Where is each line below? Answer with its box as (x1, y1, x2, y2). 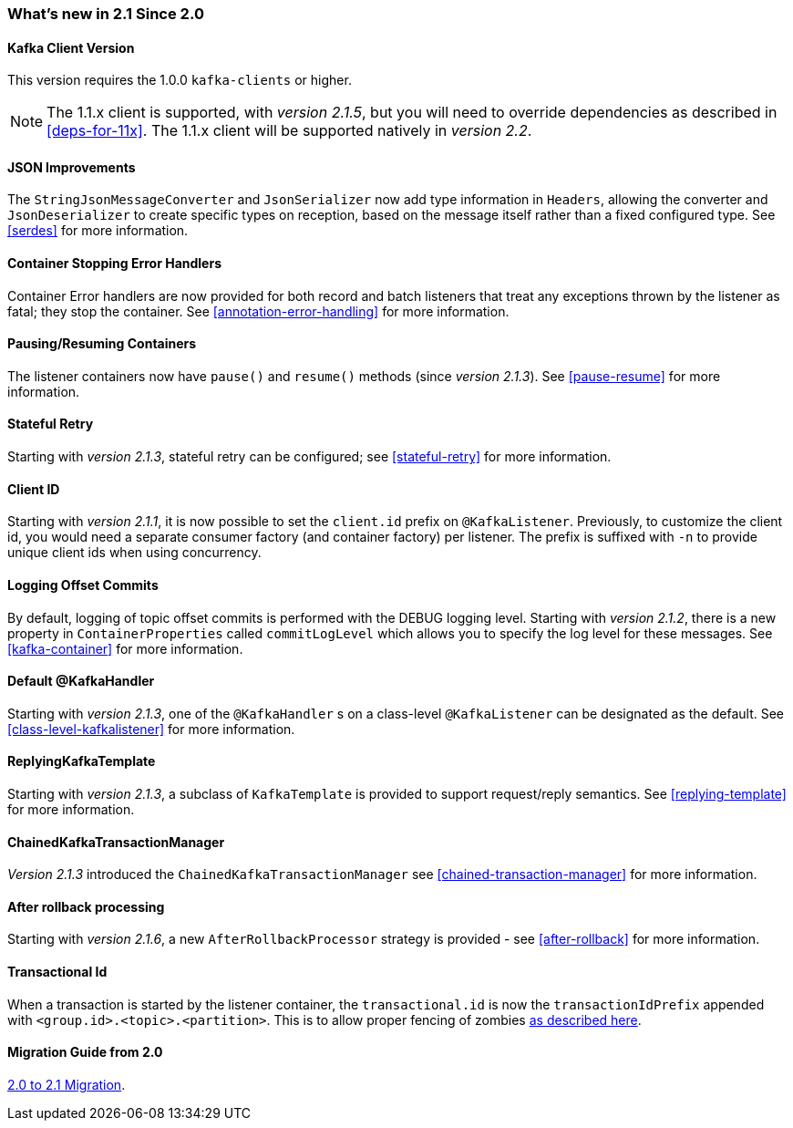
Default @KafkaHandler (7, 673, 155, 689)
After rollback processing (7, 898, 165, 915)
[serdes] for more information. (7, 222, 189, 239)
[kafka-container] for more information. (7, 640, 243, 657)
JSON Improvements (7, 159, 136, 175)
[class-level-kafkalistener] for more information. (7, 720, 295, 737)
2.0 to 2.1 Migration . (7, 1076, 126, 1092)
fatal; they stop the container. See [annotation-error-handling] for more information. (7, 303, 510, 319)
